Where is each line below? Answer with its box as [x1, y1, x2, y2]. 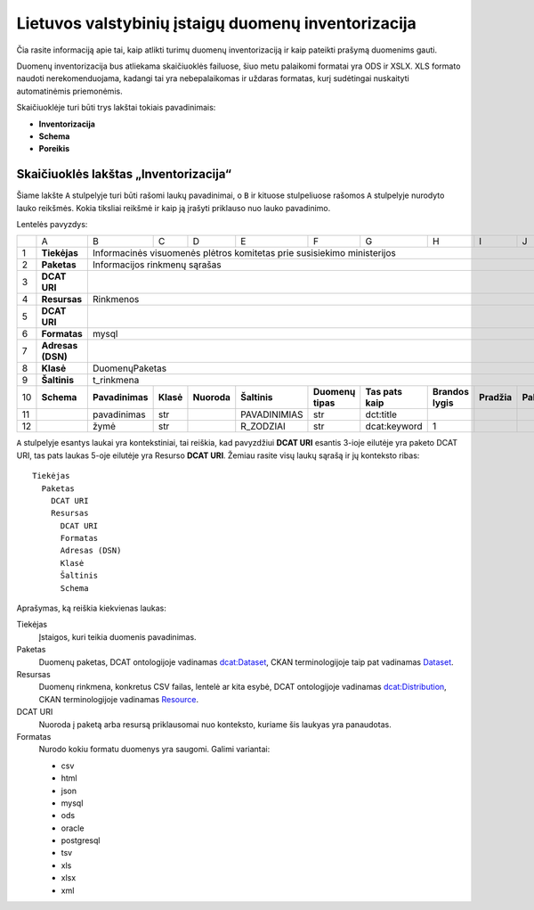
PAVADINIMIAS [240, 408, 303, 421]
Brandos [432, 386, 469, 398]
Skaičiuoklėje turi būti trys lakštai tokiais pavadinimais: [16, 102, 216, 113]
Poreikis [38, 143, 70, 154]
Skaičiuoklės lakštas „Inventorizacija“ [16, 167, 231, 182]
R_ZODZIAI [240, 420, 287, 432]
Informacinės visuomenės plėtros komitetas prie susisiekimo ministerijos [92, 247, 396, 259]
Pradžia [479, 391, 513, 404]
